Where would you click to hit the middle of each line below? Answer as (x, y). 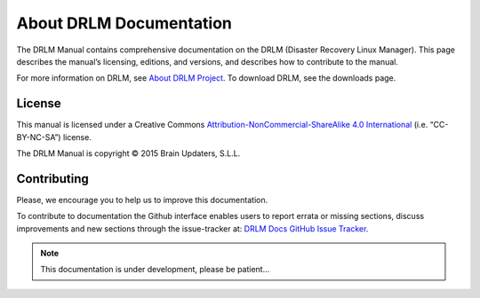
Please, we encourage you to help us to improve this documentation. (142, 200)
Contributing (52, 179)
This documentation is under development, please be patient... (155, 270)
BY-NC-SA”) (39, 137)
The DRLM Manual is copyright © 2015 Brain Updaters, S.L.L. (128, 153)
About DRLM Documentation (124, 23)
